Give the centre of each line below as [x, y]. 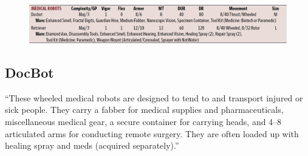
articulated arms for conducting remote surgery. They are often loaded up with [152, 133]
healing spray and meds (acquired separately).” [92, 145]
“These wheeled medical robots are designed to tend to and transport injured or [154, 97]
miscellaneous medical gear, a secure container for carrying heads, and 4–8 [143, 121]
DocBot [29, 72]
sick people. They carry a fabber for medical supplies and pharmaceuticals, [144, 110]
